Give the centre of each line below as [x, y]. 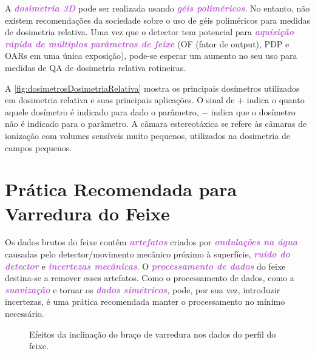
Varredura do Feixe [87, 213]
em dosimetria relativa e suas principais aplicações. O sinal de [120, 100]
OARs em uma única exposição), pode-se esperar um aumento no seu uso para [151, 56]
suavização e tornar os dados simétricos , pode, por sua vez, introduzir [143, 289]
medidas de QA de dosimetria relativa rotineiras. [96, 67]
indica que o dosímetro [253, 111]
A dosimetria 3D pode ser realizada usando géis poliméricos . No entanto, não [157, 8]
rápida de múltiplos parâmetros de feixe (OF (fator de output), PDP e [147, 43]
